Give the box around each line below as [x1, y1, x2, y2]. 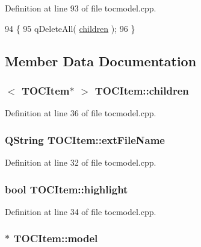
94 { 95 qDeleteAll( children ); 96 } [5, 22, 135, 34]
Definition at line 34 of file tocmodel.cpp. [5, 205, 156, 217]
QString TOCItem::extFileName [5, 132, 165, 147]
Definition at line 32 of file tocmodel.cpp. [5, 156, 156, 168]
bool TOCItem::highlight [5, 181, 128, 196]
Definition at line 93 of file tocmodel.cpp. [5, 2, 156, 14]
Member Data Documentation [5, 51, 197, 70]
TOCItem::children [94, 83, 189, 98]
